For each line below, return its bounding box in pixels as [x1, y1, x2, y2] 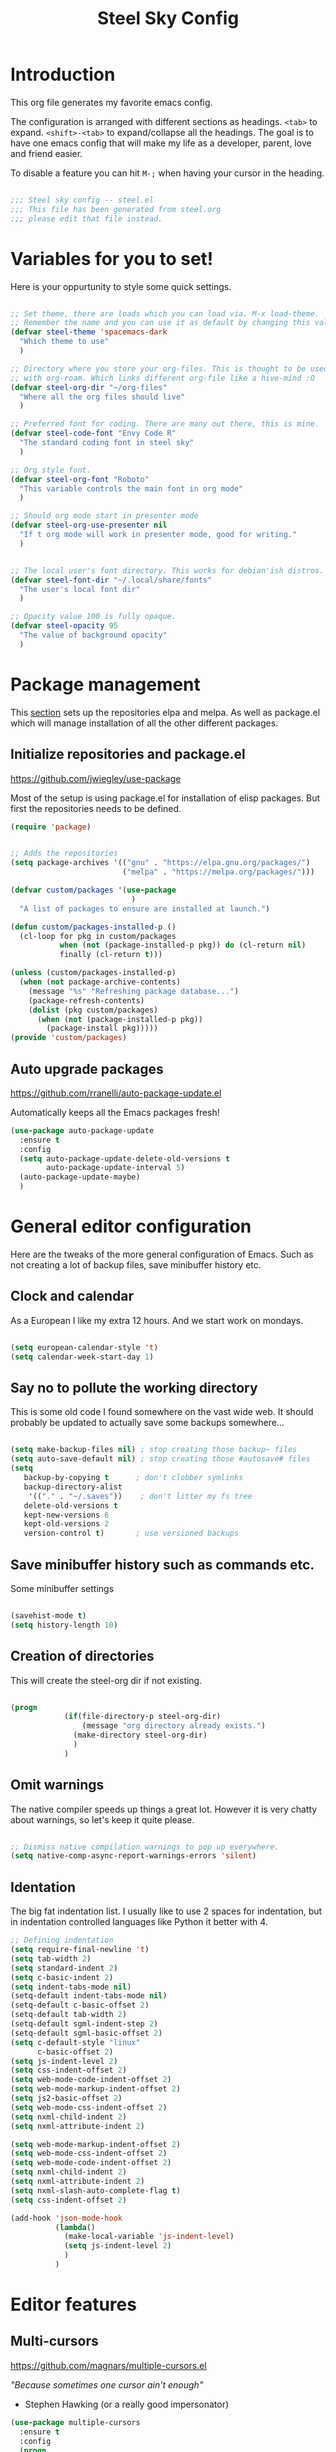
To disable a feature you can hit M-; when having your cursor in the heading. [10, 167, 325, 179]
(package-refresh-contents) [28, 995, 145, 1006]
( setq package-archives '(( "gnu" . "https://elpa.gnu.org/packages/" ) [10, 858, 311, 868]
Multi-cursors [10, 2333, 99, 2350]
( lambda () [54, 2222, 97, 2232]
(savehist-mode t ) [10, 1610, 87, 1621]
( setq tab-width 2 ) [10, 1953, 92, 1964]
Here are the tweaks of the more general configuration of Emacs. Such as [10, 1248, 314, 1260]
